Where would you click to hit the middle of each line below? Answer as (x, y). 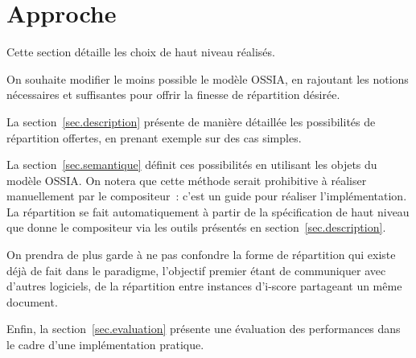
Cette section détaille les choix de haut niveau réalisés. (141, 52)
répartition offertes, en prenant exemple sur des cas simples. (154, 137)
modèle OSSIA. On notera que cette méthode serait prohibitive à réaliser (187, 180)
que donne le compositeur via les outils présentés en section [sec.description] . (196, 227)
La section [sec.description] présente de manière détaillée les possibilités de (191, 121)
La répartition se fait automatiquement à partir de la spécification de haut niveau (208, 211)
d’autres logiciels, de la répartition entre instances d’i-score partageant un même (204, 286)
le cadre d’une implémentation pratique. (105, 345)
